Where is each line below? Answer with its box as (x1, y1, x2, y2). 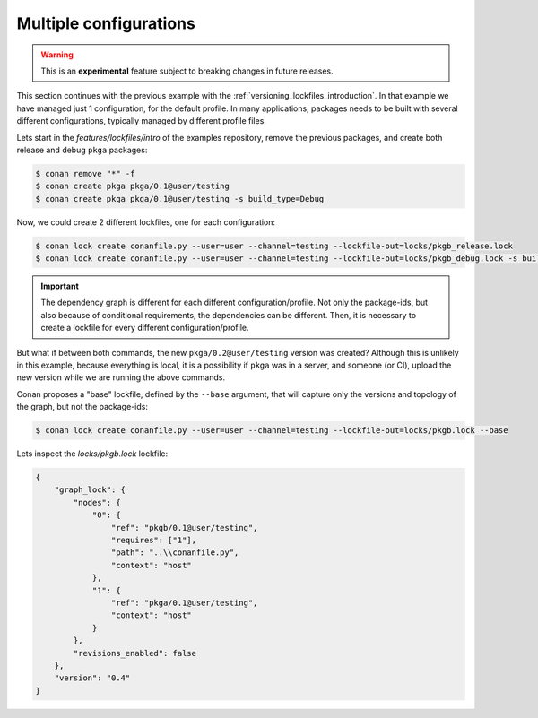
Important (40, 281, 80, 291)
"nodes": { (73, 497, 121, 507)
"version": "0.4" (54, 673, 131, 683)
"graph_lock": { (54, 485, 126, 495)
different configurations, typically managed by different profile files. (16, 116, 266, 126)
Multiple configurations (16, 13, 196, 33)
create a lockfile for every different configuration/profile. (40, 323, 249, 333)
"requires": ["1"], (110, 535, 197, 546)
